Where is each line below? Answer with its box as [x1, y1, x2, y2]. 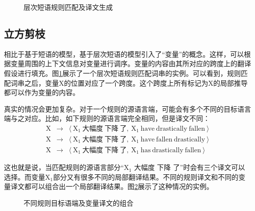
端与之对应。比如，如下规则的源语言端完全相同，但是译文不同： [4, 113, 210, 123]
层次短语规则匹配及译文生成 [24, 2, 113, 12]
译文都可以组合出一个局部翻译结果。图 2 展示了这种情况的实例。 [10, 181, 213, 191]
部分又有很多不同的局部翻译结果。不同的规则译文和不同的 [53, 171, 239, 182]
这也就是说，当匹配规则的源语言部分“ [4, 162, 124, 172]
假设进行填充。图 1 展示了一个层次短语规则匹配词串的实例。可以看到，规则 [4, 68, 241, 78]
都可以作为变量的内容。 [4, 87, 79, 97]
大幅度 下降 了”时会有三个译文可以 [134, 162, 245, 172]
